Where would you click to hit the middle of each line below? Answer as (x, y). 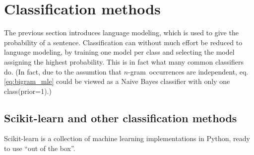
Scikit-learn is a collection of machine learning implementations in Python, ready (127, 138)
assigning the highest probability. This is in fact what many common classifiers (124, 61)
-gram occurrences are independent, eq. (188, 71)
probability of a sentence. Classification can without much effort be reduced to (123, 42)
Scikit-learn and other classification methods (121, 117)
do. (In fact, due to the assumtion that (63, 71)
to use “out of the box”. (40, 148)
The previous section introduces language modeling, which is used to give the (121, 33)
